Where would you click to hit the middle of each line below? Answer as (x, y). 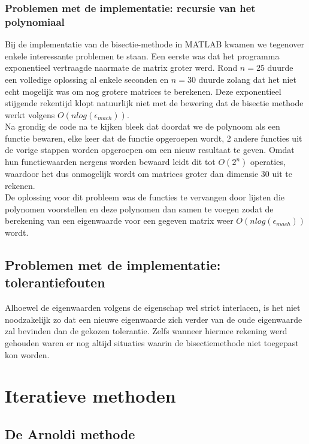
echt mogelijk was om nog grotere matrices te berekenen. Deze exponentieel (143, 91)
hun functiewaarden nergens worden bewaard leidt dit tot (110, 162)
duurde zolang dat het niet (247, 79)
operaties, (268, 162)
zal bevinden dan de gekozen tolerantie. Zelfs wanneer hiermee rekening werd (146, 331)
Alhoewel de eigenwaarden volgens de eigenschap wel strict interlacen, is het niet (153, 307)
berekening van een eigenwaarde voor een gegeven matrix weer (119, 220)
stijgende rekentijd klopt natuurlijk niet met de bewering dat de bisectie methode (154, 103)
